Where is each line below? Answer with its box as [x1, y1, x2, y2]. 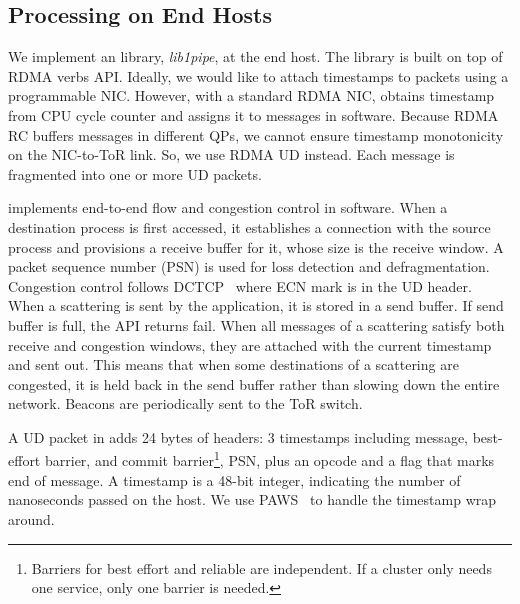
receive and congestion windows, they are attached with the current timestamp [8, 334, 492, 355]
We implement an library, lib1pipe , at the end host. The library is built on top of [8, 46, 503, 67]
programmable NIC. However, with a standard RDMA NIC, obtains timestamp [8, 85, 495, 106]
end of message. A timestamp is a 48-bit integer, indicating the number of [8, 469, 461, 490]
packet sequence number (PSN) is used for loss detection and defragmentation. [8, 256, 490, 277]
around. [8, 508, 55, 529]
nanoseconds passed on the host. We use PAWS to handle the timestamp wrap [8, 489, 497, 510]
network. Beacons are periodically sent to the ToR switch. [8, 393, 363, 414]
